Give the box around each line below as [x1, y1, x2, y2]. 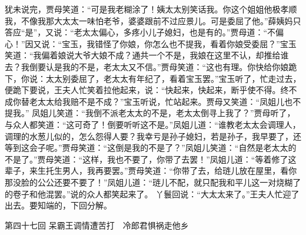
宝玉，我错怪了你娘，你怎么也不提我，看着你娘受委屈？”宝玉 [62, 37, 297, 49]
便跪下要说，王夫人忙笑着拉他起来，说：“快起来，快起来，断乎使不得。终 [5, 84, 289, 96]
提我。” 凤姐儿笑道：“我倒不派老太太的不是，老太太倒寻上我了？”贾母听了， [5, 107, 295, 119]
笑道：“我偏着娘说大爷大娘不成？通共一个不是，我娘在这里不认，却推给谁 [5, 49, 289, 61]
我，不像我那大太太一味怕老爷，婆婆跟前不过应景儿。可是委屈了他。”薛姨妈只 [5, 14, 301, 27]
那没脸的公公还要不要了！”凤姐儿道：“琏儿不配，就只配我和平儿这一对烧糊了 [5, 176, 301, 188]
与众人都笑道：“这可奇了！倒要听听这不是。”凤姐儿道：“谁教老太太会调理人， [5, 118, 301, 130]
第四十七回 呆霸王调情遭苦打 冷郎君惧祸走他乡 [5, 219, 189, 231]
